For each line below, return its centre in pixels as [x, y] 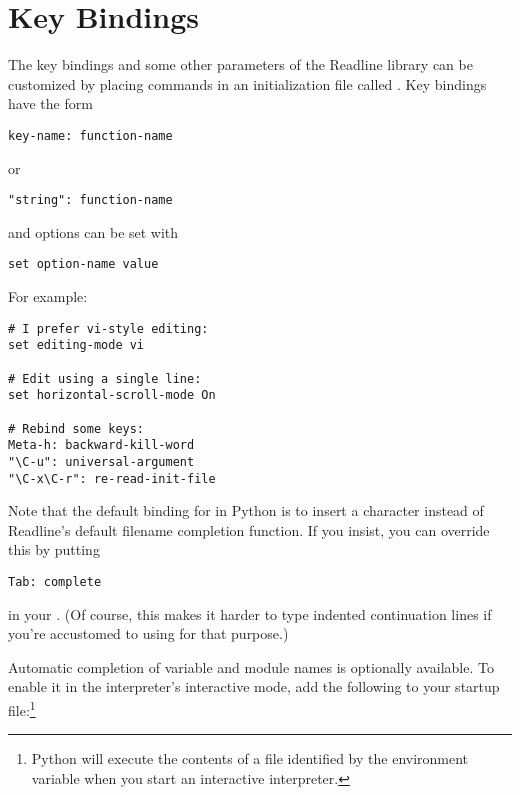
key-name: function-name [90, 135]
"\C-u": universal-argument [101, 461]
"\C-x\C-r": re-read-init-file [112, 478]
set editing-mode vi [76, 345]
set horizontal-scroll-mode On [112, 395]
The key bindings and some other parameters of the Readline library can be [240, 64]
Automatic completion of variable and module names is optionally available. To [251, 666]
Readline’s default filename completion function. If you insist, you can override [249, 529]
